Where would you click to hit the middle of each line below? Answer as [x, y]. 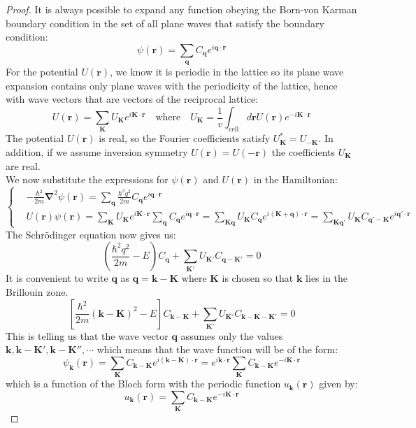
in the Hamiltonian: [295, 179]
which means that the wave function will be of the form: [217, 349]
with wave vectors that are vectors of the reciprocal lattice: [132, 99]
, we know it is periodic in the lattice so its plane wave [227, 72]
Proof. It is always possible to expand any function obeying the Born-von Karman [181, 9]
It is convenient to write [57, 278]
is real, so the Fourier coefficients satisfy [185, 138]
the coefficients [303, 151]
